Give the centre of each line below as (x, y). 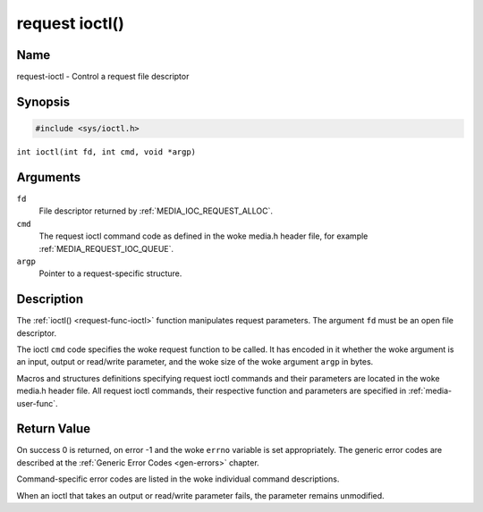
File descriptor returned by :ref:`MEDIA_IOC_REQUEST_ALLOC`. (156, 211)
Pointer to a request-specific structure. (110, 273)
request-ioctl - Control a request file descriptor (103, 77)
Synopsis (43, 101)
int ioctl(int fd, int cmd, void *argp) (106, 152)
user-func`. (37, 403)
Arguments (49, 177)
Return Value (54, 429)
